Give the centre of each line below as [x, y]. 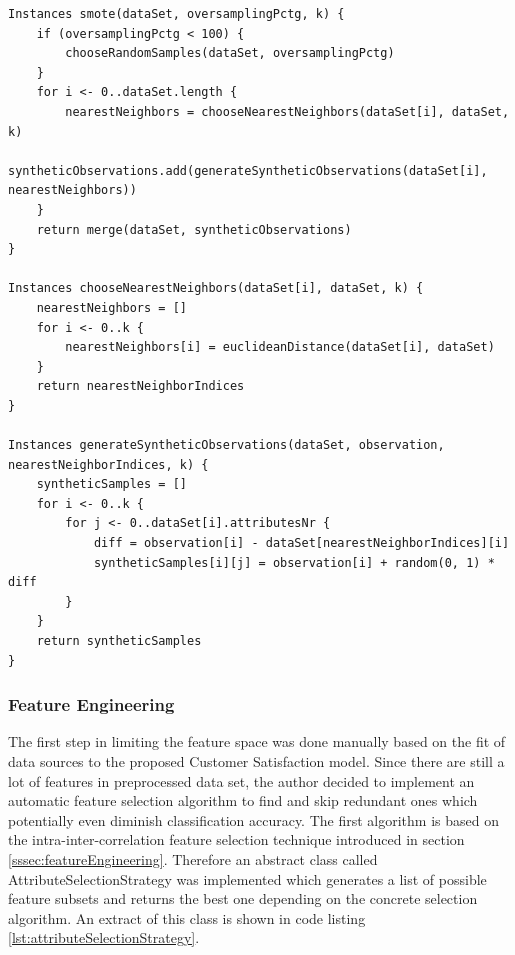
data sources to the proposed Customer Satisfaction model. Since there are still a [256, 761]
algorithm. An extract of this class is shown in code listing [187, 917]
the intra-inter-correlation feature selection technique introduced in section [236, 839]
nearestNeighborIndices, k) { [108, 464]
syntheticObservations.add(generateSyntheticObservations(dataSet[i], [248, 170]
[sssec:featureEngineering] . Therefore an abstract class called [193, 858]
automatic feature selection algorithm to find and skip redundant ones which [243, 800]
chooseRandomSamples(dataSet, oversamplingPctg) [230, 53]
